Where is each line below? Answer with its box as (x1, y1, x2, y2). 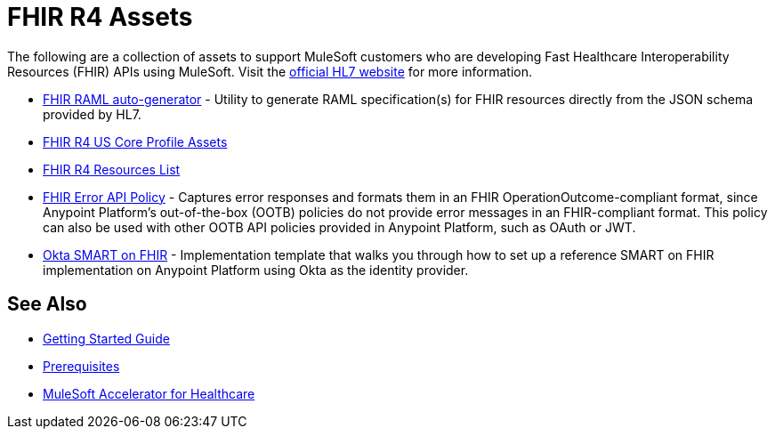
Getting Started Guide (43, 330, 170, 346)
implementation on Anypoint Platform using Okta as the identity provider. (43, 262, 469, 278)
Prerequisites (43, 358, 120, 374)
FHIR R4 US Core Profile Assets (43, 133, 228, 149)
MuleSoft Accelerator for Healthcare (43, 385, 255, 401)
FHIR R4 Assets (7, 2, 193, 32)
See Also (7, 293, 87, 316)
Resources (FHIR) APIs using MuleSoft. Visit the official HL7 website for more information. (7, 63, 533, 79)
